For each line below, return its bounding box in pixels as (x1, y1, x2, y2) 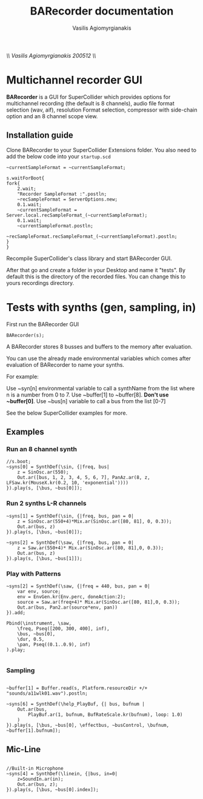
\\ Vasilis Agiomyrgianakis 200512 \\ (6, 52, 96, 59)
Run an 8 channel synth (6, 444, 78, 453)
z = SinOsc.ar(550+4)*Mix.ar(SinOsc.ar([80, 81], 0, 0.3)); (17, 518, 172, 524)
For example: (6, 373, 39, 380)
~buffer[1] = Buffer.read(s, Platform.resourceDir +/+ (6, 685, 148, 692)
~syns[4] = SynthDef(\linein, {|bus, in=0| (6, 771, 118, 777)
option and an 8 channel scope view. (6, 112, 98, 119)
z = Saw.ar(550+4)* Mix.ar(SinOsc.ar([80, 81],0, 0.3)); (17, 544, 164, 551)
